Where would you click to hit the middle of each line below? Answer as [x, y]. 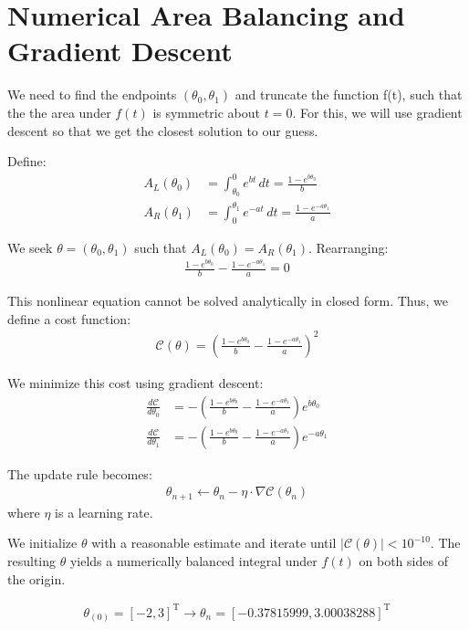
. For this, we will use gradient [377, 112]
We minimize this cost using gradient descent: [135, 382]
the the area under [59, 112]
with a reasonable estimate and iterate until [214, 543]
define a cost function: [69, 318]
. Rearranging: [348, 247]
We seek [30, 247]
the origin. [36, 578]
